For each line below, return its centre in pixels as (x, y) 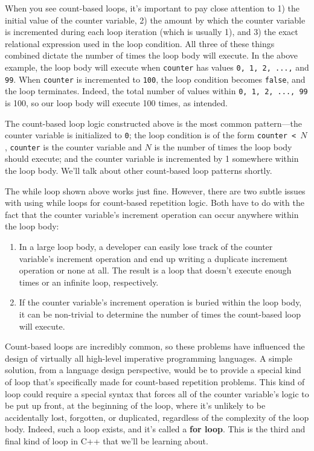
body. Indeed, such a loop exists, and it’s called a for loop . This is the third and (155, 429)
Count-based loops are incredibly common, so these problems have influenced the (155, 346)
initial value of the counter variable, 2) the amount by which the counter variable (155, 20)
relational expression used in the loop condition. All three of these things (140, 43)
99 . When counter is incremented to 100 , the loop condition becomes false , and (155, 79)
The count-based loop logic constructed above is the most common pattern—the (153, 123)
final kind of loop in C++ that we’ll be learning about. (107, 440)
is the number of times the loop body (223, 146)
